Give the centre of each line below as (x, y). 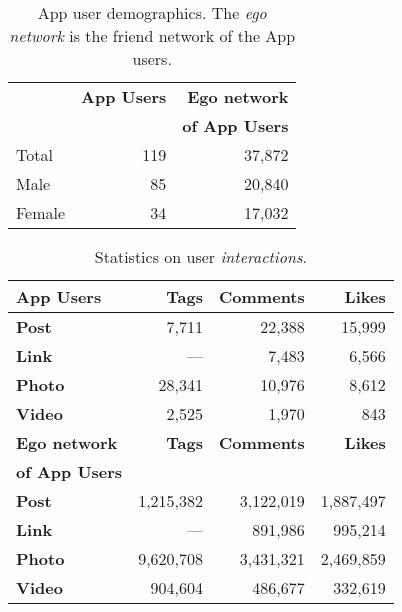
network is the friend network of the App (152, 35)
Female (41, 212)
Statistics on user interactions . (200, 256)
